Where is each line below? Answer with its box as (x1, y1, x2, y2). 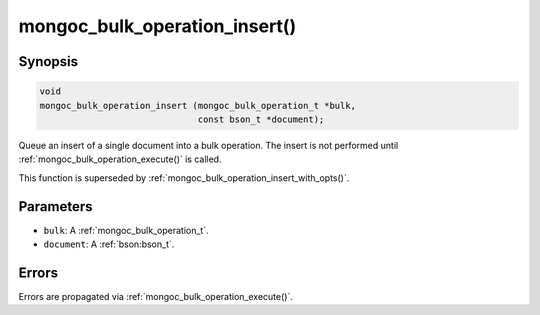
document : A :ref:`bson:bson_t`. (43, 238, 175, 250)
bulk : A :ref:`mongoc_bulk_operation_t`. (43, 224, 209, 236)
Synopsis (18, 53, 79, 70)
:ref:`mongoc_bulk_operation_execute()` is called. (18, 153, 222, 165)
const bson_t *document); (197, 113, 325, 125)
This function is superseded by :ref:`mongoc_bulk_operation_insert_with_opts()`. (18, 171, 350, 184)
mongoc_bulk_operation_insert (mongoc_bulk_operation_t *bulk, (39, 100, 357, 111)
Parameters (18, 198, 93, 215)
